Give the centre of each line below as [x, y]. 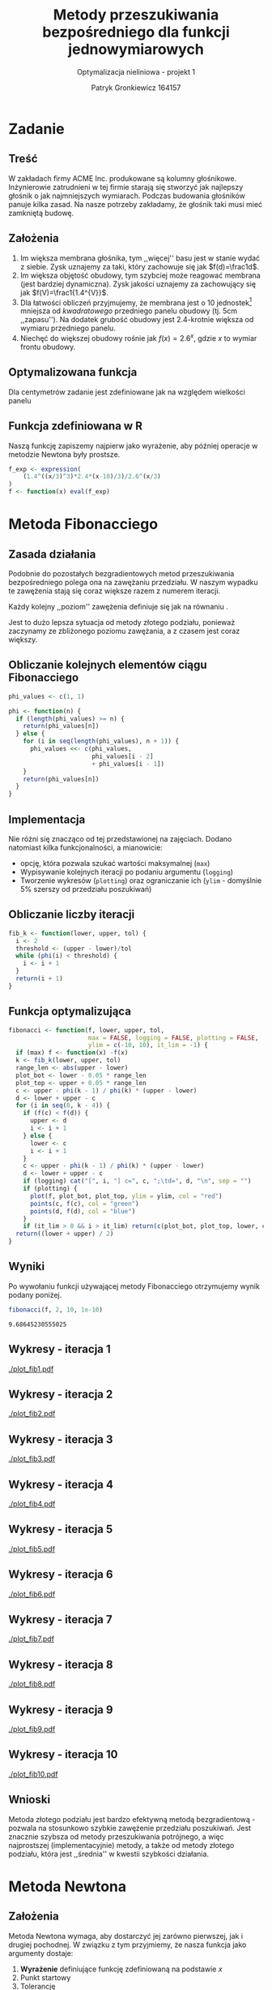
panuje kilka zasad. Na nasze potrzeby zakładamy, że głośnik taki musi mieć [136, 204]
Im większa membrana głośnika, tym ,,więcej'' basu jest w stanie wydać [140, 258]
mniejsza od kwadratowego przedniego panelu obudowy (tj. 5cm [129, 311]
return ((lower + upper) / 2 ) [65, 1234]
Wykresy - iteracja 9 [61, 1710]
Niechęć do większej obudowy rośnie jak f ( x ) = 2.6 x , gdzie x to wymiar [138, 337]
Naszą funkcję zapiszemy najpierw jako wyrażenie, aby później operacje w [133, 446]
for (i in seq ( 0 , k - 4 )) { [63, 1105]
